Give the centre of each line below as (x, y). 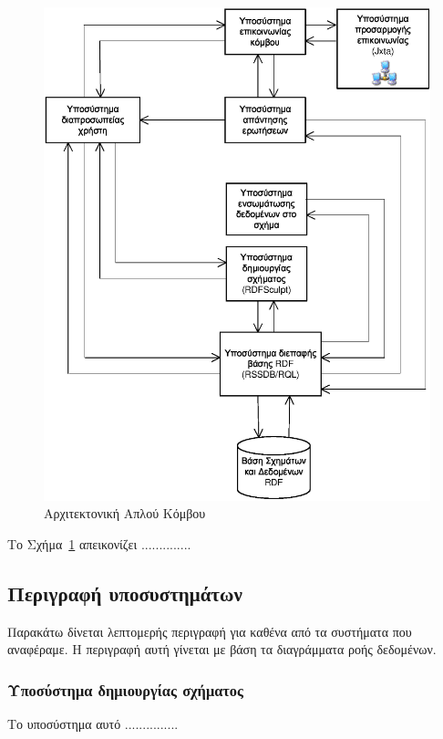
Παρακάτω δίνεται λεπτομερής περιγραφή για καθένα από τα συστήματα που (210, 631)
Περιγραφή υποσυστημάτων (125, 593)
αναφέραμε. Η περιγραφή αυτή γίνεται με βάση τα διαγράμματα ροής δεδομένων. (222, 649)
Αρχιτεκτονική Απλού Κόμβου (125, 513)
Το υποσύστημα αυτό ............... (93, 724)
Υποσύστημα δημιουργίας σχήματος (125, 689)
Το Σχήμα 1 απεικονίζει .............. (99, 543)
